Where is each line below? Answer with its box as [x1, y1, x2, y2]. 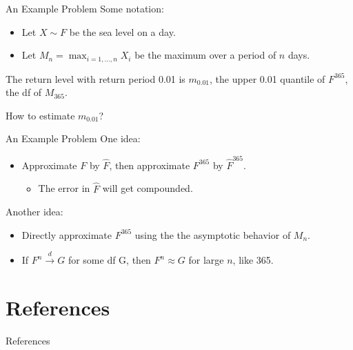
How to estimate [6, 108, 75, 122]
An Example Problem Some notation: [6, 1, 164, 15]
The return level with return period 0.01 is [6, 71, 185, 86]
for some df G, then [68, 253, 151, 267]
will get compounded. [102, 181, 193, 195]
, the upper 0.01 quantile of [210, 71, 325, 86]
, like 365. [232, 253, 274, 267]
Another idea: [6, 204, 63, 219]
